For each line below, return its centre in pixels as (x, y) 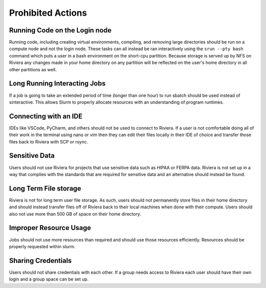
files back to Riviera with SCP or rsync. (49, 142)
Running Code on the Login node (60, 30)
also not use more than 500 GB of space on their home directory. (75, 214)
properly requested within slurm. (42, 246)
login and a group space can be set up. (49, 279)
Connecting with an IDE (46, 116)
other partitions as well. (33, 69)
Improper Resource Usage (50, 228)
